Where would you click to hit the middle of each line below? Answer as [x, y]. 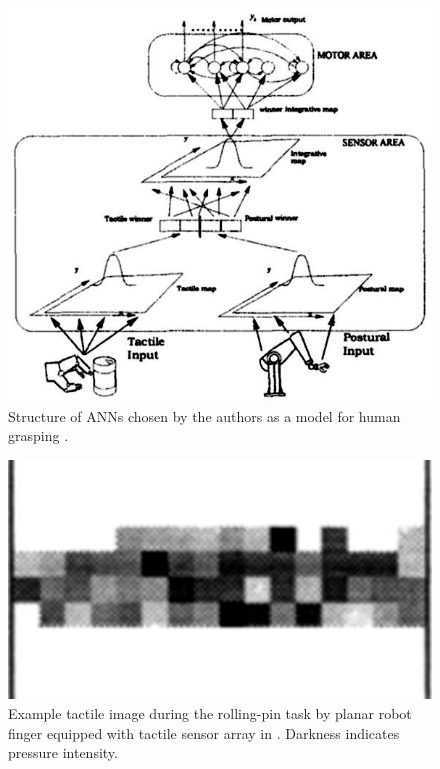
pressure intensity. [63, 752]
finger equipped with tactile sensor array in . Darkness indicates [204, 732]
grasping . [38, 435]
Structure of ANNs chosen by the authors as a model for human [204, 415]
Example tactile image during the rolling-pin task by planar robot [210, 713]
